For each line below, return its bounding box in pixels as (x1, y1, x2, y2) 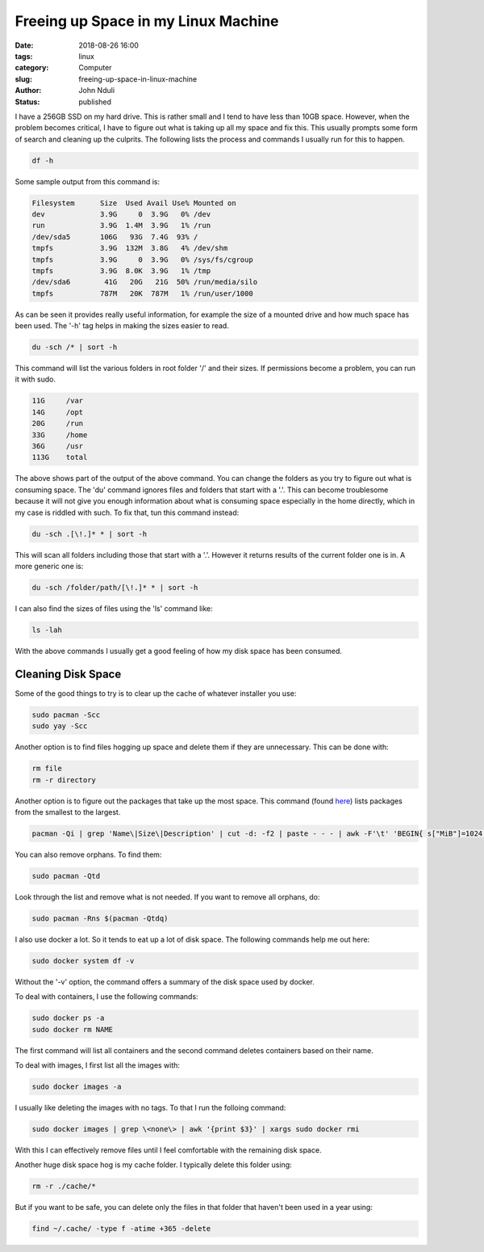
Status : (15, 97, 40, 107)
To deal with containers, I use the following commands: (15, 992, 198, 1001)
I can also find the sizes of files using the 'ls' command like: (15, 603, 213, 613)
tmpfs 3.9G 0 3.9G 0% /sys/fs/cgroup (31, 255, 253, 264)
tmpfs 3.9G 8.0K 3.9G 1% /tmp (31, 266, 211, 275)
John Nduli (78, 86, 115, 95)
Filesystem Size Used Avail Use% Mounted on (31, 198, 237, 208)
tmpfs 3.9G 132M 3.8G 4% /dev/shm (31, 243, 228, 253)
